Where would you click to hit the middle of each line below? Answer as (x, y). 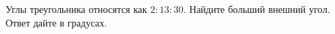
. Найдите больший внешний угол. (256, 9)
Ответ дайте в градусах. (57, 22)
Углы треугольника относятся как (76, 9)
